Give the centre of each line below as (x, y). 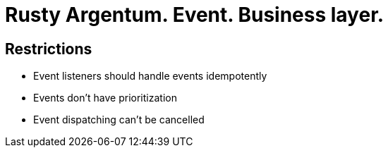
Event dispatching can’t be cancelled (119, 120)
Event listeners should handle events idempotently (150, 76)
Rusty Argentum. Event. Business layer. (195, 15)
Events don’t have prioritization (105, 98)
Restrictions (49, 49)
